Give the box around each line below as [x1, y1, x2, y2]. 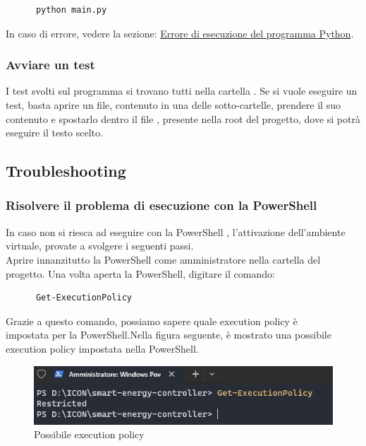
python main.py [35, 5, 107, 15]
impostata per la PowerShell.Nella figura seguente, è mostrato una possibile [6, 327, 331, 342]
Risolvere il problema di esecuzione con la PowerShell [6, 196, 317, 214]
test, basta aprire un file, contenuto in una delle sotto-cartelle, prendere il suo [6, 98, 341, 112]
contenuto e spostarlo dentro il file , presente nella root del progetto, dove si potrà [6, 111, 360, 126]
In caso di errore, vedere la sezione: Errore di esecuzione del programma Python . [6, 25, 354, 40]
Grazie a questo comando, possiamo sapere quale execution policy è [6, 313, 298, 328]
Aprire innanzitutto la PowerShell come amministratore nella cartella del [6, 252, 321, 266]
